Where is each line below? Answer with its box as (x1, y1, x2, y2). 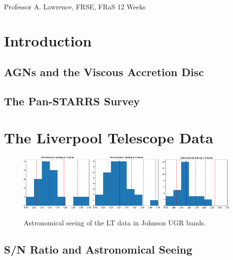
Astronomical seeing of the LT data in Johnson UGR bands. (24, 217, 206, 227)
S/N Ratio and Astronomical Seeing (4, 241, 193, 257)
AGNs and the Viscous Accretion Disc (4, 64, 204, 80)
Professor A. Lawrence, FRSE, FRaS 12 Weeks (4, 1, 146, 11)
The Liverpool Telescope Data (4, 127, 213, 147)
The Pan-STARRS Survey (4, 93, 140, 109)
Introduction (4, 30, 92, 50)
